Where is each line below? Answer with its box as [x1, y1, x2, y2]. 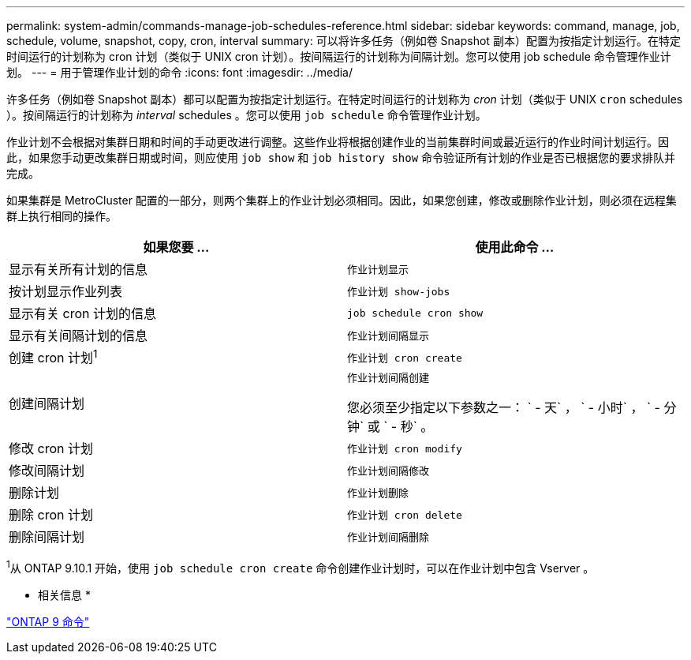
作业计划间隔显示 [347, 329, 430, 342]
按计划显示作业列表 [9, 283, 123, 299]
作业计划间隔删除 [347, 531, 430, 543]
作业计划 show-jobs [347, 285, 450, 298]
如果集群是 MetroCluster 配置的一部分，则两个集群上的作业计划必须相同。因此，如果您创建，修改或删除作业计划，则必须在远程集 [6, 193, 677, 207]
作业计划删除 [347, 486, 409, 499]
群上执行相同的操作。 [6, 209, 117, 223]
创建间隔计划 [9, 395, 85, 411]
